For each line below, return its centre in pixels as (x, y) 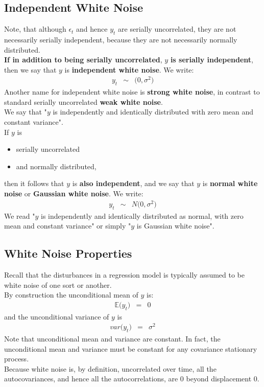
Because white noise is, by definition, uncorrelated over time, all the (110, 368)
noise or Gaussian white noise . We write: (74, 193)
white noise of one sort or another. (58, 284)
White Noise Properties (68, 253)
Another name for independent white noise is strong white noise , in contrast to (132, 92)
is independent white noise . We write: (129, 69)
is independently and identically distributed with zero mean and (153, 112)
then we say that (30, 69)
